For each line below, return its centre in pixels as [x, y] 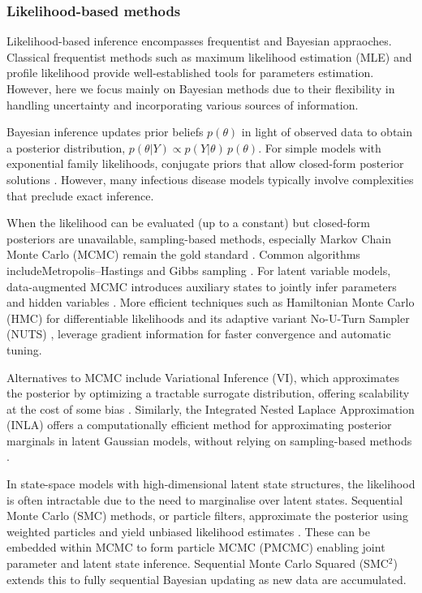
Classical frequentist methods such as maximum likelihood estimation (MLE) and [209, 56]
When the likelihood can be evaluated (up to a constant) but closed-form [188, 223]
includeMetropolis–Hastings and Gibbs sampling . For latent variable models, [199, 270]
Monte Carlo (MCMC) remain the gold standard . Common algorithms [183, 254]
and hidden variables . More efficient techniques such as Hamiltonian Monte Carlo [211, 302]
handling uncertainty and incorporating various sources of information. [183, 104]
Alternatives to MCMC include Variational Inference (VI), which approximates [203, 377]
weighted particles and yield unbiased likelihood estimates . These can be [189, 531]
